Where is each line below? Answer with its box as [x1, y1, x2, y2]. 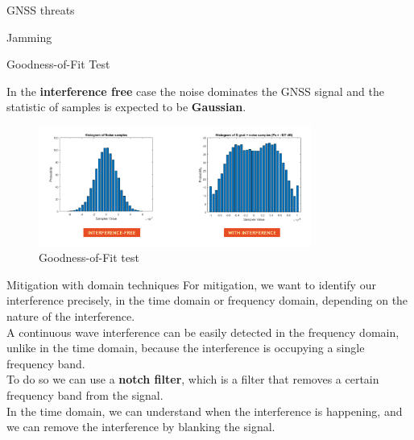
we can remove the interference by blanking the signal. [6, 418, 275, 435]
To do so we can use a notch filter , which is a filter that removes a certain [6, 371, 379, 388]
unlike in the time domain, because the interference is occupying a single [6, 339, 365, 356]
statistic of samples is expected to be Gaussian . [6, 98, 246, 115]
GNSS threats [6, 2, 75, 18]
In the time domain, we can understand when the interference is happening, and [6, 402, 403, 419]
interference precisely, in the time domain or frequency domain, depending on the [6, 292, 408, 309]
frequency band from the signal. [6, 386, 164, 403]
